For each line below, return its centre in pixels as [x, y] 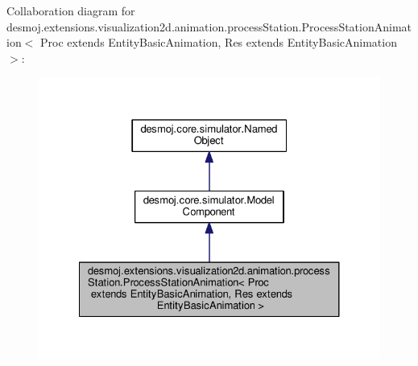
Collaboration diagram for [71, 10]
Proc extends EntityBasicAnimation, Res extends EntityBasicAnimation [219, 42]
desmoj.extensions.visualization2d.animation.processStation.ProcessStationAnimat [209, 26]
